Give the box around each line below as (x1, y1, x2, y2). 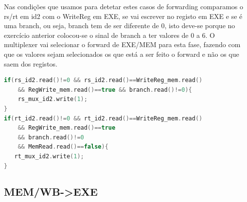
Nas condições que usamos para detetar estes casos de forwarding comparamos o (4, 1, 243, 11)
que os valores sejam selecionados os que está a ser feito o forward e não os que (4, 49, 239, 59)
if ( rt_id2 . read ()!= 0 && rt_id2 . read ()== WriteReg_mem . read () (4, 115, 203, 122)
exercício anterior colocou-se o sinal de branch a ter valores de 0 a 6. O (4, 30, 215, 40)
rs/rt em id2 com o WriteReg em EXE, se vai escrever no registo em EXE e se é (4, 11, 243, 21)
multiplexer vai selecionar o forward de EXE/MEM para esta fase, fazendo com (4, 39, 241, 50)
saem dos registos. (4, 58, 57, 68)
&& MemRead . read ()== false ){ (18, 143, 108, 151)
